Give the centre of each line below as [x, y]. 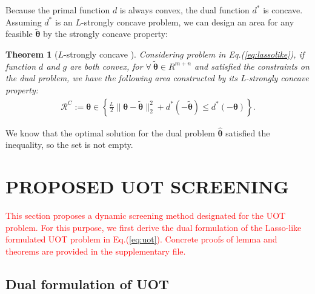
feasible [19, 34]
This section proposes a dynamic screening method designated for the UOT [146, 215]
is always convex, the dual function [184, 10]
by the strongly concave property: [106, 34]
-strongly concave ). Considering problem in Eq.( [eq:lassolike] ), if [184, 54]
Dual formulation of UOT [87, 283]
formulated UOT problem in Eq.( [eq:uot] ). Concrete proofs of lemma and [141, 239]
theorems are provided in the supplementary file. [96, 251]
